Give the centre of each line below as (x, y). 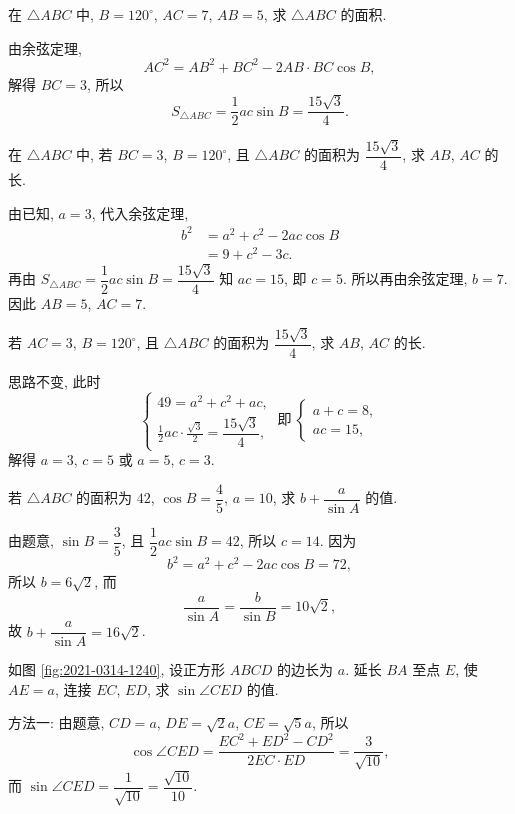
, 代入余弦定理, (140, 212)
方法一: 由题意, (56, 722)
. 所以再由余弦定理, (405, 278)
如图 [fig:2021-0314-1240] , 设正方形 (117, 669)
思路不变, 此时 (54, 381)
